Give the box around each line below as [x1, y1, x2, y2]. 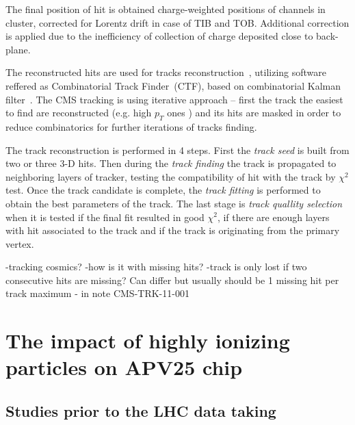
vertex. [5, 236, 34, 250]
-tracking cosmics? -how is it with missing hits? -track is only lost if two [5, 259, 307, 274]
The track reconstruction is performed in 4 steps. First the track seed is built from [5, 142, 350, 157]
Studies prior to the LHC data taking [5, 400, 276, 422]
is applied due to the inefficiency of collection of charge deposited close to [5, 29, 313, 43]
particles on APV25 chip [5, 353, 243, 381]
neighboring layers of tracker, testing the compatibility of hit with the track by [5, 169, 336, 183]
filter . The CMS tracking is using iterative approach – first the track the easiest [5, 92, 343, 106]
